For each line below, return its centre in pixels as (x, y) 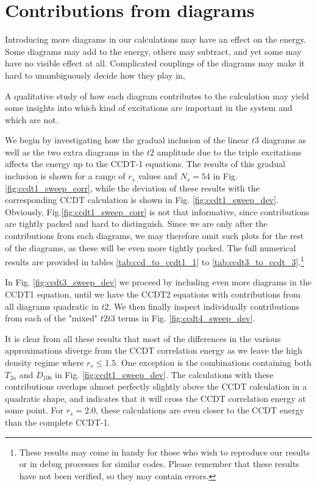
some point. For (34, 410)
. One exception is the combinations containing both (214, 363)
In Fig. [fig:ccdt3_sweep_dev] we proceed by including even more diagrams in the (158, 282)
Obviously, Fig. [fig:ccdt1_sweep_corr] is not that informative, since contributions (157, 211)
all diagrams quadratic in (52, 306)
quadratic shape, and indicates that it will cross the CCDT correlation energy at (155, 398)
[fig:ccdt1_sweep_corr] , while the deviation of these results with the (132, 188)
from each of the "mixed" (52, 318)
